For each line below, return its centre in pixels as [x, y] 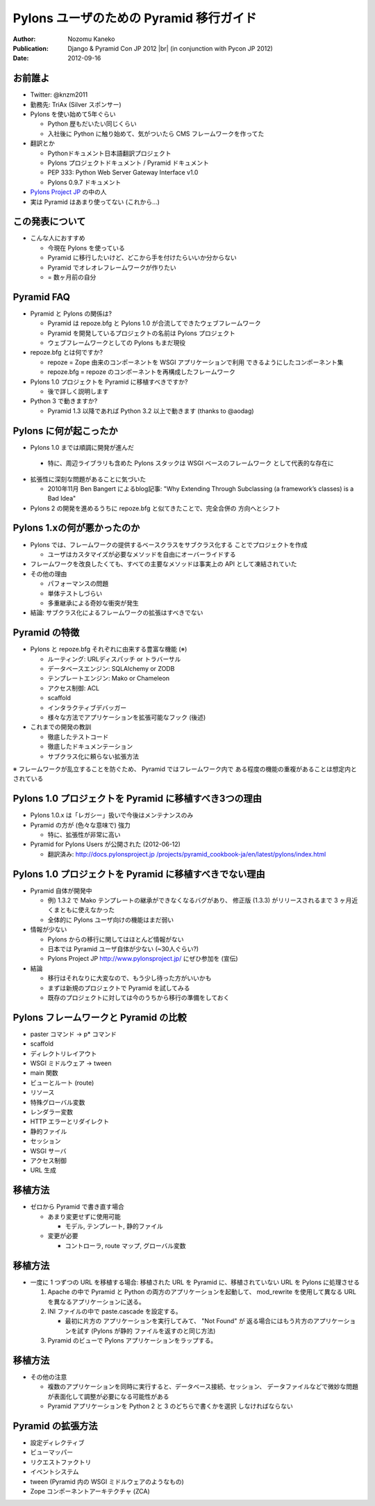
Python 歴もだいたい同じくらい [92, 124]
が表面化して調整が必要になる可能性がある [108, 1396]
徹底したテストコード [78, 736]
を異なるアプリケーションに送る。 [96, 1302]
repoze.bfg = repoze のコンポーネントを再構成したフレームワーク [141, 372]
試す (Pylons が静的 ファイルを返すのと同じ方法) [146, 1331]
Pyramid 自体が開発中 [61, 891]
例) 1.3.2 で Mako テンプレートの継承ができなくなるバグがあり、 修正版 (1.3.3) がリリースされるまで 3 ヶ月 [200, 900]
